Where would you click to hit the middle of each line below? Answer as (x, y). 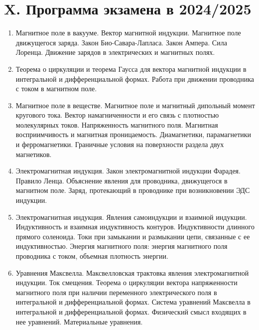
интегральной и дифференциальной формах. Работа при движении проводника (135, 79)
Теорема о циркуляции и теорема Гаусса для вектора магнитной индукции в (131, 69)
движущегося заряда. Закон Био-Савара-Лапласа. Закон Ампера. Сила (121, 42)
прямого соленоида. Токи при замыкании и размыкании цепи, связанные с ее (133, 236)
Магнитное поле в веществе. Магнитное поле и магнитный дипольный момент (135, 105)
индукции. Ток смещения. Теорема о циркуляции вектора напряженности (127, 282)
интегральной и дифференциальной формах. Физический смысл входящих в (131, 311)
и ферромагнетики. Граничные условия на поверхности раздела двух (120, 144)
